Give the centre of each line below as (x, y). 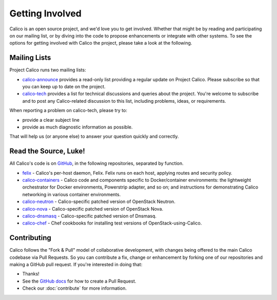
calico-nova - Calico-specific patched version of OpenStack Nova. (93, 209)
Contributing (30, 238)
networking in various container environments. (72, 194)
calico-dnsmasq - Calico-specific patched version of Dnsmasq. (89, 216)
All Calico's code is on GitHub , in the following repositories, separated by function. (97, 163)
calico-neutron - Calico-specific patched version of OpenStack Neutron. (99, 202)
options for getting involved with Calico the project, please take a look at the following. (101, 43)
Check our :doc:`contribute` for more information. (74, 288)
